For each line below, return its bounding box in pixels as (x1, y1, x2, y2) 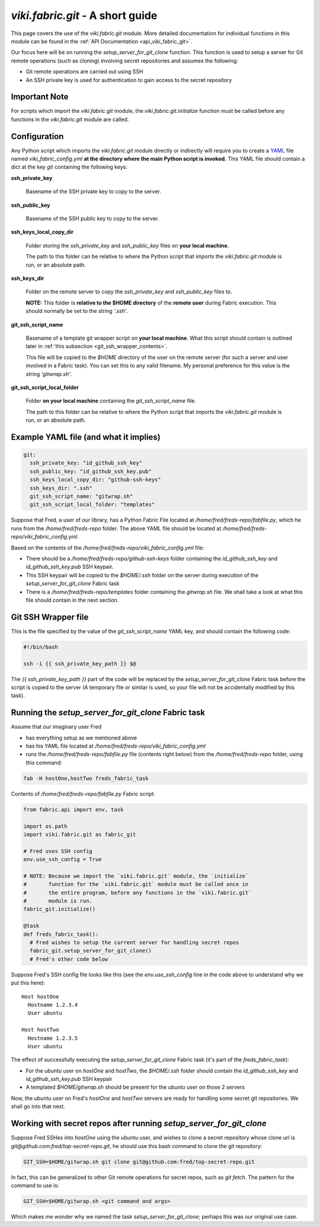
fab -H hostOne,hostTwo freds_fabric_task (23, 775, 149, 782)
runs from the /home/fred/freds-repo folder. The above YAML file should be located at (11, 524, 222, 532)
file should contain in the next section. (25, 596, 119, 603)
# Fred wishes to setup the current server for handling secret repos (30, 939, 239, 946)
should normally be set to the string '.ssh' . (25, 308, 129, 315)
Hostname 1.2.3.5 (27, 1035, 78, 1042)
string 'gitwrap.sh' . (25, 370, 72, 377)
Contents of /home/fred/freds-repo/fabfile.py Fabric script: (11, 790, 155, 797)
